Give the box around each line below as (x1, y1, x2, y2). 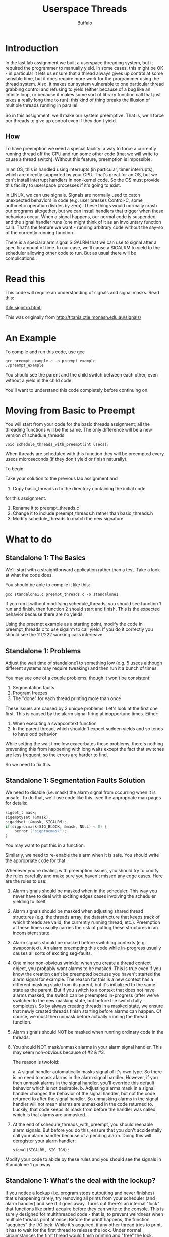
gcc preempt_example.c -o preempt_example (5, 359, 96, 364)
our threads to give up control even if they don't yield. (5, 117, 117, 124)
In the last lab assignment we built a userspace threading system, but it (5, 59, 153, 66)
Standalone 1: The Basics (5, 553, 86, 562)
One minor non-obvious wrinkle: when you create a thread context (12, 960, 151, 966)
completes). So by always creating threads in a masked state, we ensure (12, 1003, 163, 1009)
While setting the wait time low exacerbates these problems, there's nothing (5, 741, 163, 747)
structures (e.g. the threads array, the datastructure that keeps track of (12, 914, 160, 920)
